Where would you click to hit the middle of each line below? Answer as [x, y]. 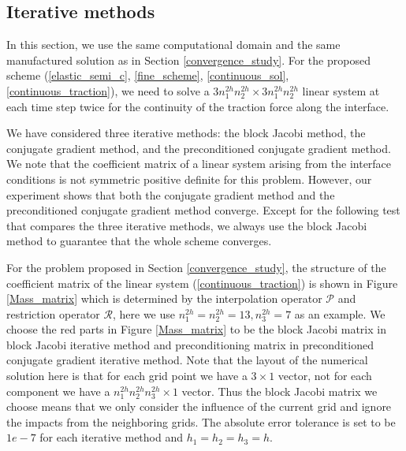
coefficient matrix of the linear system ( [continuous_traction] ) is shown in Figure [202, 283]
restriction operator [53, 313]
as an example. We [340, 313]
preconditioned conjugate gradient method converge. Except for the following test [203, 210]
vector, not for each [325, 376]
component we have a [58, 391]
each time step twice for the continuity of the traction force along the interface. [198, 106]
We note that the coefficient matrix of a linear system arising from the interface [199, 164]
